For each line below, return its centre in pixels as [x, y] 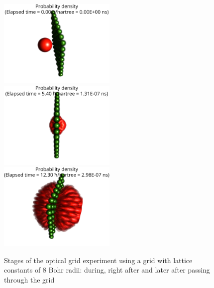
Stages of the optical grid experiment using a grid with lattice [98, 260]
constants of [22, 270]
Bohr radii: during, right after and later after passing [129, 270]
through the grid [29, 279]
